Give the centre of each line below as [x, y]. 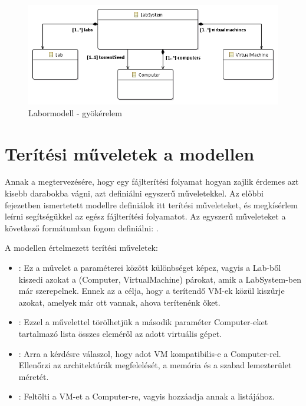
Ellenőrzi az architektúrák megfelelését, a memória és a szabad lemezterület [155, 365]
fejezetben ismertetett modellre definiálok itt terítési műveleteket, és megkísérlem [151, 204]
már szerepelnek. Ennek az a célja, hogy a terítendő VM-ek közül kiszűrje [152, 291]
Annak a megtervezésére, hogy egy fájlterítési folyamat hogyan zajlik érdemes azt [152, 181]
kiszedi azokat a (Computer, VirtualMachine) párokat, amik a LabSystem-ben [160, 279]
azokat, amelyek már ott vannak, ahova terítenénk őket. [119, 302]
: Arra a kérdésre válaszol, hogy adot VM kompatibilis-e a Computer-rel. [150, 353]
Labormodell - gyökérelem [75, 112]
